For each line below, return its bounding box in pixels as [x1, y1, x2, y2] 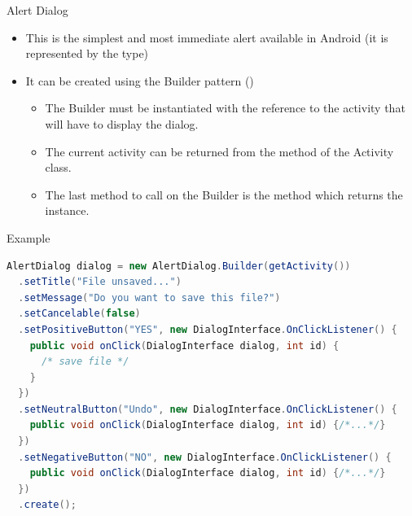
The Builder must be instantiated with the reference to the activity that [45, 99, 405, 116]
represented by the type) [25, 45, 149, 62]
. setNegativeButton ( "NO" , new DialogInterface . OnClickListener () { [18, 451, 392, 463]
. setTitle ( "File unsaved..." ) [18, 276, 182, 288]
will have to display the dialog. [45, 115, 199, 132]
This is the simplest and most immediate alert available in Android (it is [25, 28, 388, 46]
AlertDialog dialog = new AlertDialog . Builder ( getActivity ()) [7, 260, 351, 272]
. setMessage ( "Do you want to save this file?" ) [18, 291, 281, 304]
